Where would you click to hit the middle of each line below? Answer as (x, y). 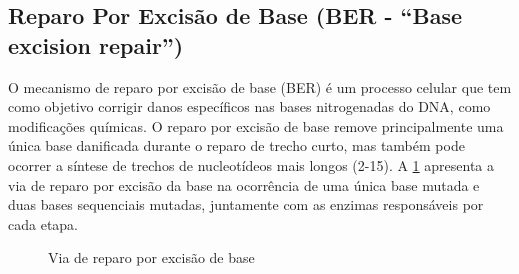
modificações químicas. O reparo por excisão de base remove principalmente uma (256, 125)
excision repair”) (96, 44)
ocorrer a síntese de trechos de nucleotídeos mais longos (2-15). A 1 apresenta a (251, 164)
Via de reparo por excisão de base (151, 257)
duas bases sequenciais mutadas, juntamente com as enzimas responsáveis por (246, 204)
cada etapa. (43, 223)
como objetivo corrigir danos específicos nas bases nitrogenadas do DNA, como (249, 106)
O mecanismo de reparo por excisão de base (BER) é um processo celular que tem (260, 86)
